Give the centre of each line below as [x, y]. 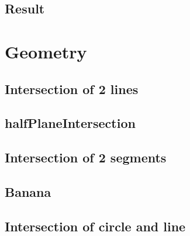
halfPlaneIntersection [70, 123]
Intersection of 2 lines [72, 88]
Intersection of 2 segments [86, 157]
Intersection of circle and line [95, 226]
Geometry [46, 51]
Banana [28, 191]
